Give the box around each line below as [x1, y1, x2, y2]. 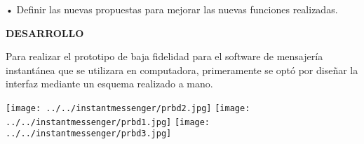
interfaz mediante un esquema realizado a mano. [6, 76, 213, 91]
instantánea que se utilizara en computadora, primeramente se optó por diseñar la [6, 62, 358, 77]
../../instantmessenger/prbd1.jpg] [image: [6, 117, 210, 127]
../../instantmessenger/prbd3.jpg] [6, 129, 172, 139]
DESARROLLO [6, 25, 84, 40]
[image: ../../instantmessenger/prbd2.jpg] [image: [6, 103, 250, 113]
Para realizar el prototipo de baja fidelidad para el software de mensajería [6, 49, 323, 64]
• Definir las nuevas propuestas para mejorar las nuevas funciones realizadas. [6, 2, 338, 16]
